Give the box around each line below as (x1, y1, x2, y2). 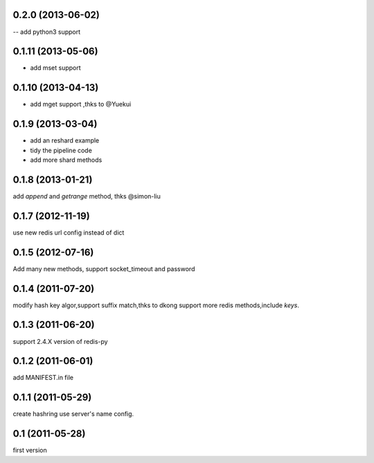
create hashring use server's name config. (12, 410, 134, 418)
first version (12, 446, 48, 455)
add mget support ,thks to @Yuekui (30, 100, 132, 109)
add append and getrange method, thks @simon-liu (12, 192, 161, 200)
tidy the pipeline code (30, 146, 93, 154)
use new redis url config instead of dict (12, 228, 125, 237)
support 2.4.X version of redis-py (12, 337, 108, 345)
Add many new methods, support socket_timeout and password (12, 264, 195, 273)
